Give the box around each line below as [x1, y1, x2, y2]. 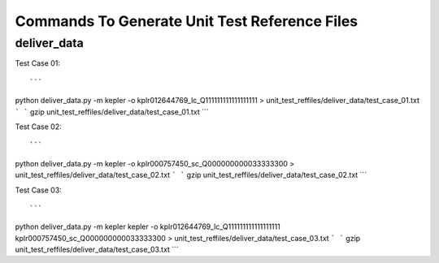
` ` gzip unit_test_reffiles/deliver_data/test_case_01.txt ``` [15, 106, 209, 117]
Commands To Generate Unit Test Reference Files [15, 12, 358, 30]
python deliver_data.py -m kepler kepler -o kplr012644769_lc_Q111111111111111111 [15, 222, 280, 231]
